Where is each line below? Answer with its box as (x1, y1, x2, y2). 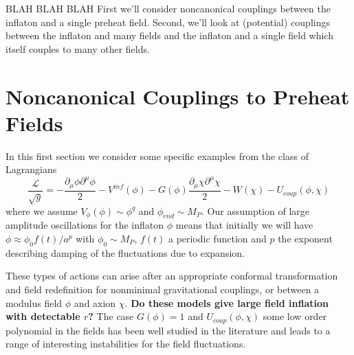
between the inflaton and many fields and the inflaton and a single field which (5, 28, 333, 43)
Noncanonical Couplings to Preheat (5, 82, 350, 110)
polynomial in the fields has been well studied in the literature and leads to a (5, 323, 331, 337)
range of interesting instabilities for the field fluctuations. (5, 336, 246, 351)
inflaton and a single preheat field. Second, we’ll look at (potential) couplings (5, 14, 330, 29)
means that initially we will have (175, 218, 313, 232)
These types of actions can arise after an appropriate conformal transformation (5, 268, 338, 283)
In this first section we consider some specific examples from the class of (5, 148, 309, 163)
